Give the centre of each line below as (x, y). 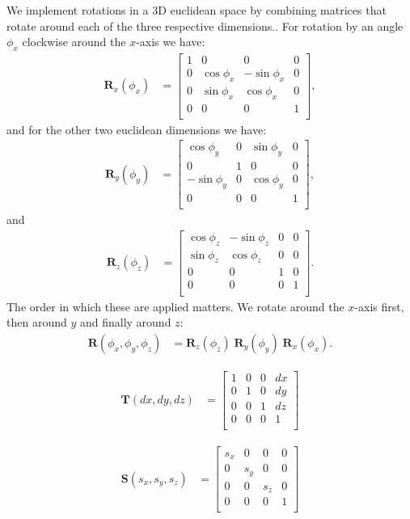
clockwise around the (74, 42)
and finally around (125, 322)
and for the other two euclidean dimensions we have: (137, 129)
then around (37, 322)
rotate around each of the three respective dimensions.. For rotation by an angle (205, 25)
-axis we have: (171, 42)
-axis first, (379, 306)
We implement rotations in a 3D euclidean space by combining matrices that (197, 10)
